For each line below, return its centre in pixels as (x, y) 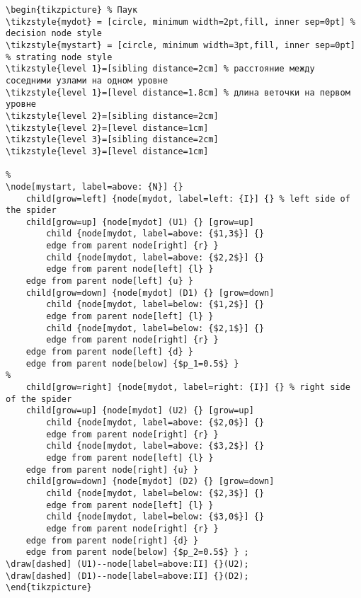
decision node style (54, 34)
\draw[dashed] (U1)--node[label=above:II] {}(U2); (127, 564)
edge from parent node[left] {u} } (109, 281)
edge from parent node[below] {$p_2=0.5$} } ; (137, 552)
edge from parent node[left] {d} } (109, 352)
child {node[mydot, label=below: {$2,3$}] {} (155, 493)
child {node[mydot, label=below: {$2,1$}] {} (155, 328)
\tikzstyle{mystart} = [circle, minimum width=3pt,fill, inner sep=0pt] (180, 45)
